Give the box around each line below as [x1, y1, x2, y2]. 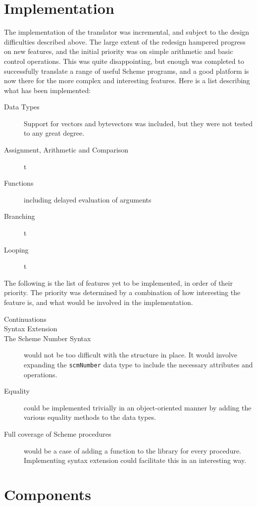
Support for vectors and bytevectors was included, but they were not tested [24, 118, 253, 128]
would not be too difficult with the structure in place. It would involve [24, 350, 238, 360]
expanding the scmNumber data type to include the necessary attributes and [24, 359, 253, 369]
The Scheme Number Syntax [4, 333, 91, 343]
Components [4, 484, 91, 504]
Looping [4, 244, 29, 254]
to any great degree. [24, 128, 85, 138]
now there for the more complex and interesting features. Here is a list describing [4, 75, 250, 86]
